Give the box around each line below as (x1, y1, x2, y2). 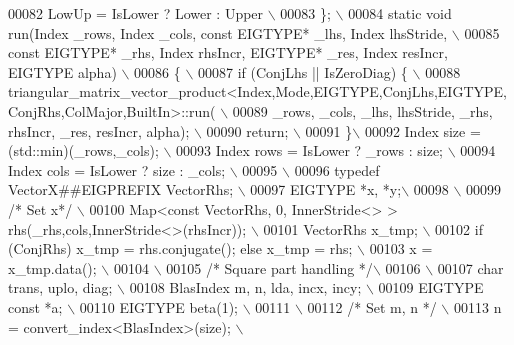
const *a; (8, 296, 63, 317)
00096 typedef (294, 159, 380, 180)
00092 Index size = (364, 120, 481, 141)
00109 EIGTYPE (378, 277, 484, 298)
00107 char (437, 257, 504, 278)
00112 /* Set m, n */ (307, 296, 437, 317)
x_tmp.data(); (8, 257, 97, 278)
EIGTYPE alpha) (8, 61, 117, 82)
